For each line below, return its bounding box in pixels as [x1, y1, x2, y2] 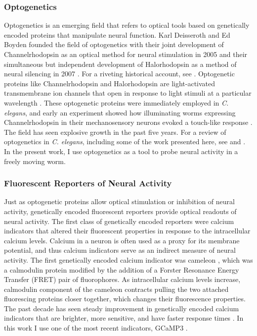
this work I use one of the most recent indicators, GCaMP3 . [4, 323, 188, 333]
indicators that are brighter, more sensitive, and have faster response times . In [4, 313, 244, 323]
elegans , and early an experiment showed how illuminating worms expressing [4, 107, 236, 117]
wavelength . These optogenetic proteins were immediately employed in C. [4, 97, 229, 108]
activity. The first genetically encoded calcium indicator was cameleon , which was [4, 254, 253, 265]
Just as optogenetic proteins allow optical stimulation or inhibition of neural [4, 196, 235, 207]
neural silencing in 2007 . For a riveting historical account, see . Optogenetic [4, 68, 235, 79]
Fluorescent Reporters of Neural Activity [4, 177, 172, 189]
